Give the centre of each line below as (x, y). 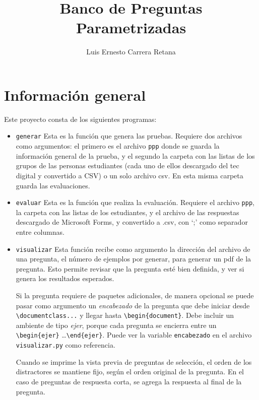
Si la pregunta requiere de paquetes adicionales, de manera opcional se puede (135, 295)
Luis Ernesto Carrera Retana (131, 52)
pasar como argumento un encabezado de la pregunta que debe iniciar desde (133, 305)
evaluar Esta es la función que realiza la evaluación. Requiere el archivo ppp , (135, 202)
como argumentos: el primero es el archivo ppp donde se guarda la (118, 146)
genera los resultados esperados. (65, 278)
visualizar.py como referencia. (66, 345)
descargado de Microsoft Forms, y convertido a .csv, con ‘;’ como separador (132, 222)
